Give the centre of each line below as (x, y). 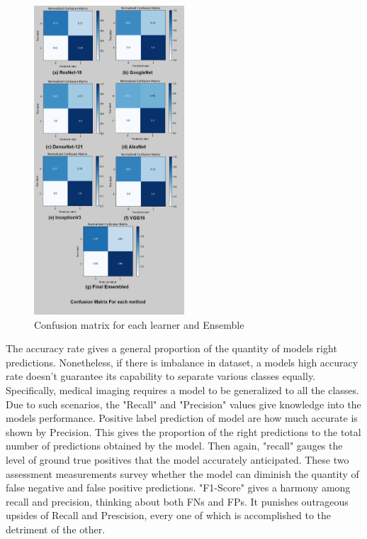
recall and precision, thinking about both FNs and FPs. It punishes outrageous (177, 501)
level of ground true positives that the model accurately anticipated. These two (177, 459)
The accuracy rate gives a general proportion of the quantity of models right (171, 348)
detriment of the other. (56, 529)
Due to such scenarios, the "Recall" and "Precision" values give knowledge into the (183, 404)
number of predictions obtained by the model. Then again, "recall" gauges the (174, 446)
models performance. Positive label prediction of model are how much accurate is (182, 418)
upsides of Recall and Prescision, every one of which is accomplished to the (169, 515)
